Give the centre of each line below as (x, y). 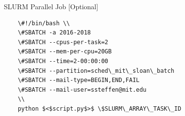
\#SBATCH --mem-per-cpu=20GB (65, 52)
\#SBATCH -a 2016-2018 (54, 33)
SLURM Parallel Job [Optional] (51, 6)
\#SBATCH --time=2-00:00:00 (63, 61)
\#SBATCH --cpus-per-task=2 (63, 42)
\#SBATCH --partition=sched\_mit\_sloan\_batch (96, 71)
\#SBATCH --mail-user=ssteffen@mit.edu (82, 90)
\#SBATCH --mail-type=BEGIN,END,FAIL (79, 80)
